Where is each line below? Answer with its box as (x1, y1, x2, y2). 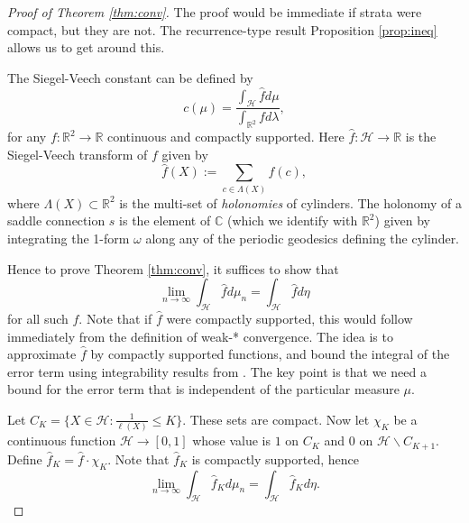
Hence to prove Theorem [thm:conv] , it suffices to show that (7, 259, 339, 278)
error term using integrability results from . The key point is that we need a (7, 362, 427, 381)
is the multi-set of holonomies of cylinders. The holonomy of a (119, 193, 462, 212)
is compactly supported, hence (191, 449, 359, 468)
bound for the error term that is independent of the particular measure (7, 380, 400, 399)
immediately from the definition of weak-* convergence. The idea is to (7, 326, 393, 345)
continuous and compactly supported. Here (106, 127, 345, 146)
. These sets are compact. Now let (182, 409, 370, 428)
